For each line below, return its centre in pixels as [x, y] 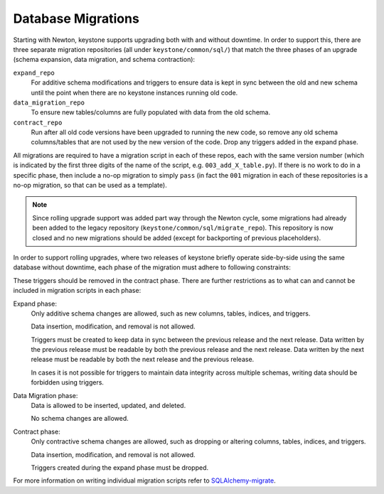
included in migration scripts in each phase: [77, 291]
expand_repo [34, 73]
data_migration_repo [49, 102]
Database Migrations [76, 18]
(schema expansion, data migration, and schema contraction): [104, 60]
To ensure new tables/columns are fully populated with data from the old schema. [150, 112]
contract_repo [38, 122]
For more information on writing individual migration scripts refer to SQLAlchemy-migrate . [145, 480]
